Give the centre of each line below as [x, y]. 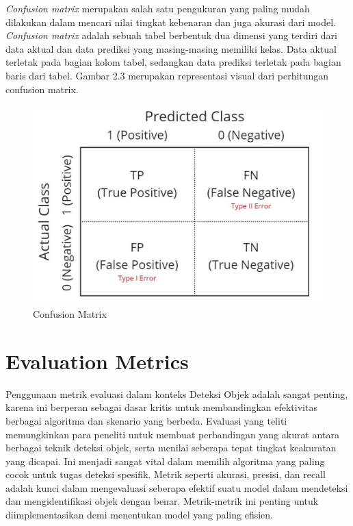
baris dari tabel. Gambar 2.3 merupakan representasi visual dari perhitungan [167, 75]
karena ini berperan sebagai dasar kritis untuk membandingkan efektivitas [161, 407]
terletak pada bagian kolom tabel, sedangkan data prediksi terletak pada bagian [173, 62]
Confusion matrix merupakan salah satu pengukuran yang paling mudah [158, 8]
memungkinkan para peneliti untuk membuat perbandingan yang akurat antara [172, 434]
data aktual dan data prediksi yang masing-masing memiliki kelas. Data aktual [171, 48]
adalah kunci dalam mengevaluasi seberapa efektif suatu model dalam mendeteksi [177, 487]
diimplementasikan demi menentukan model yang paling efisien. [140, 515]
